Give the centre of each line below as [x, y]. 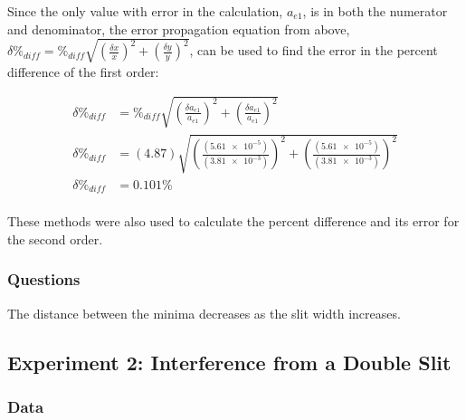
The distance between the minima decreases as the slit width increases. [204, 313]
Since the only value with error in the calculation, [145, 11]
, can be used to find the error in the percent [314, 50]
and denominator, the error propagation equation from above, [179, 29]
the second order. [55, 239]
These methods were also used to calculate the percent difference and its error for [233, 221]
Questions [44, 279]
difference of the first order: [83, 71]
